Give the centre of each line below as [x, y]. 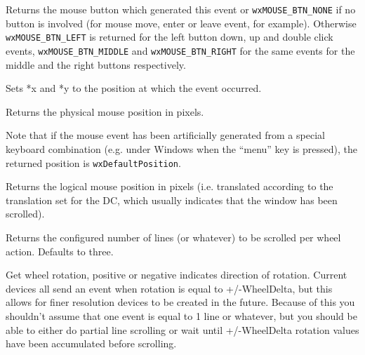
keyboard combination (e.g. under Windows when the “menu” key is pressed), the [181, 148]
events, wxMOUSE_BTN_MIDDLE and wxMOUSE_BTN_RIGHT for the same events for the [180, 50]
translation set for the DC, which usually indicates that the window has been [172, 200]
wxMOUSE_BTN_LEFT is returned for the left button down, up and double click [170, 37]
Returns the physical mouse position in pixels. [105, 111]
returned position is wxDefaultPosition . [93, 162]
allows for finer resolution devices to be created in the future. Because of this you [180, 302]
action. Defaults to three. [60, 251]
